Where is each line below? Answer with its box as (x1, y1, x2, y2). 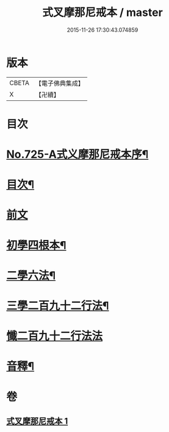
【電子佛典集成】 (35, 79, 84, 88)
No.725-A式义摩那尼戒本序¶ (6, 147, 149, 162)
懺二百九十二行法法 (6, 329, 103, 343)
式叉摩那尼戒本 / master (42, 6, 163, 20)
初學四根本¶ (6, 238, 67, 252)
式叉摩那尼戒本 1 (6, 415, 68, 426)
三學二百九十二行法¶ (6, 299, 109, 313)
